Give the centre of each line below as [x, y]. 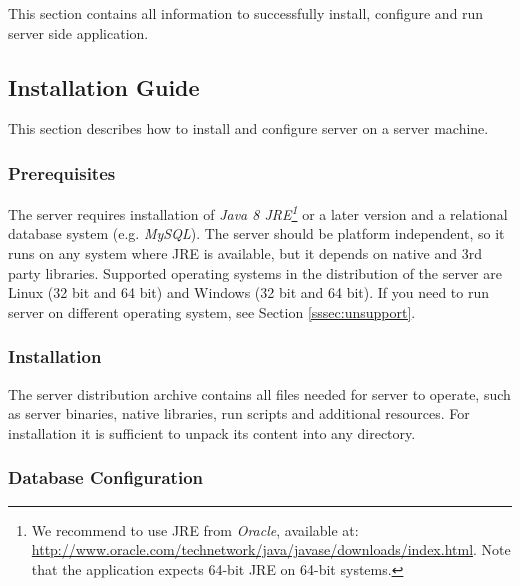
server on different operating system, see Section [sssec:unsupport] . [212, 311]
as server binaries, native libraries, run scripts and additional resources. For [239, 413]
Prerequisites [62, 172]
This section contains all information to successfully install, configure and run [246, 13]
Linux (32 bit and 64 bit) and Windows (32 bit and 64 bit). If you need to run [249, 292]
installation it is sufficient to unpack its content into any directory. [212, 432]
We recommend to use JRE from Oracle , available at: [195, 529]
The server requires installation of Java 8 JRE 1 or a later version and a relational [258, 212]
